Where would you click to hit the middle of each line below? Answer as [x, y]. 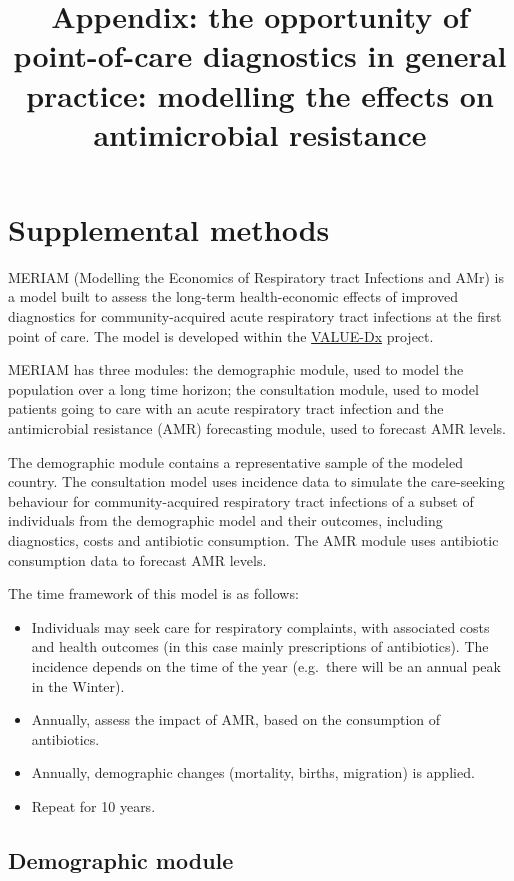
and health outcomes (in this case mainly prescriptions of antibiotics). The [260, 646]
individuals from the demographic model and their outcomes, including [225, 520]
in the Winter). [78, 685]
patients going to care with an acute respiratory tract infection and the [226, 408]
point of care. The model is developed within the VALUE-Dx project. [221, 335]
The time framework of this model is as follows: [153, 593]
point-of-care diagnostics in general [260, 55]
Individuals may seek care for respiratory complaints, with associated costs [260, 626]
